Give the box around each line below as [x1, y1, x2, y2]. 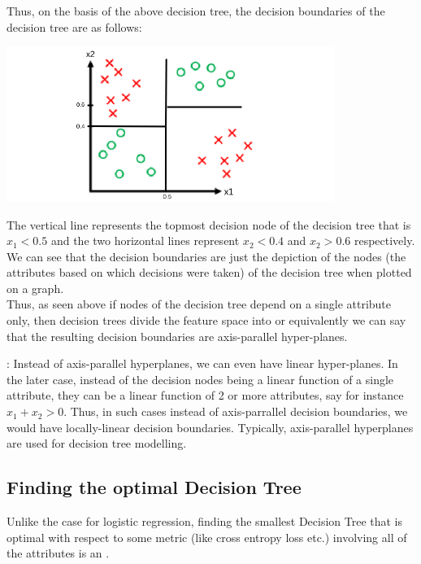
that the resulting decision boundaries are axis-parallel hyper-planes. [7, 327, 348, 344]
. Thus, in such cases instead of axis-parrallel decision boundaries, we [63, 403, 408, 420]
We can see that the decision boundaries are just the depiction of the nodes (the [7, 247, 406, 265]
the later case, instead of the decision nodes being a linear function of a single [7, 370, 394, 387]
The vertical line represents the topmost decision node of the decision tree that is [7, 216, 411, 233]
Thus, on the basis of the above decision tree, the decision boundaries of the [7, 2, 385, 19]
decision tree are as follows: [7, 18, 142, 35]
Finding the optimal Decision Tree [7, 474, 302, 500]
